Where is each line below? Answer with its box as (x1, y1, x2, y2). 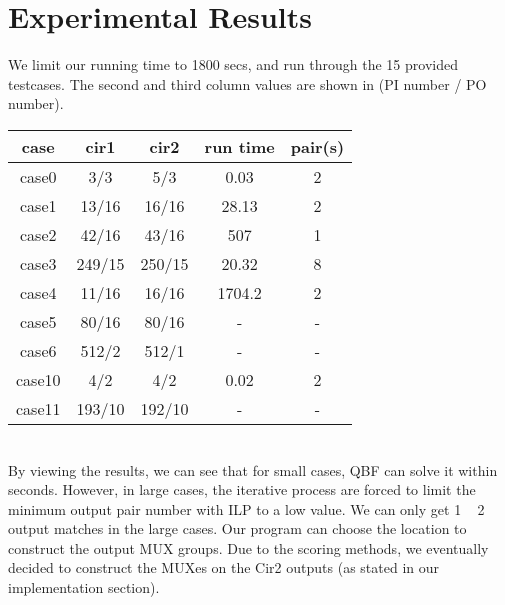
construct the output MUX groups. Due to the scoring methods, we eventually (8, 537, 489, 558)
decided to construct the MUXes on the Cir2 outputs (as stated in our (8, 557, 439, 578)
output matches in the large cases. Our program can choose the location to (8, 518, 467, 539)
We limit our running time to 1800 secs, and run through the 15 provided (8, 54, 458, 75)
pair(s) (290, 134, 345, 158)
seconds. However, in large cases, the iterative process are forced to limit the (8, 479, 476, 500)
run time (204, 134, 275, 158)
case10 (16, 367, 61, 391)
